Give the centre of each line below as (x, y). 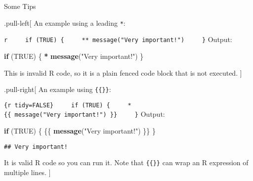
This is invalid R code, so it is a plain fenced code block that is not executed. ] (123, 72)
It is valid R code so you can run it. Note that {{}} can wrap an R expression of (126, 162)
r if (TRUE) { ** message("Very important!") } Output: (118, 39)
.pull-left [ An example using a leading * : (65, 23)
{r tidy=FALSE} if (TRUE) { (57, 105)
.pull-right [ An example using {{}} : (58, 89)
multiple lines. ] (27, 172)
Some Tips (20, 6)
